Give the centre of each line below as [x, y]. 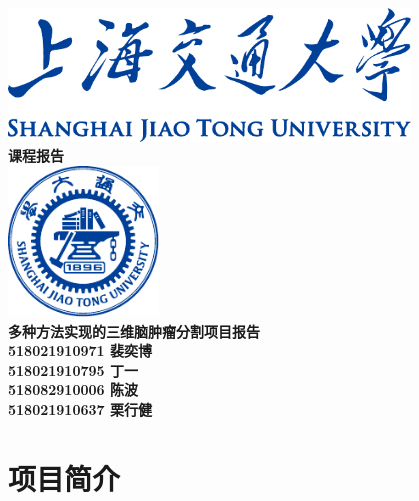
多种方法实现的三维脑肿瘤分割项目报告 [134, 330]
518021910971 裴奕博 [80, 350]
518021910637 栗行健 [80, 409]
